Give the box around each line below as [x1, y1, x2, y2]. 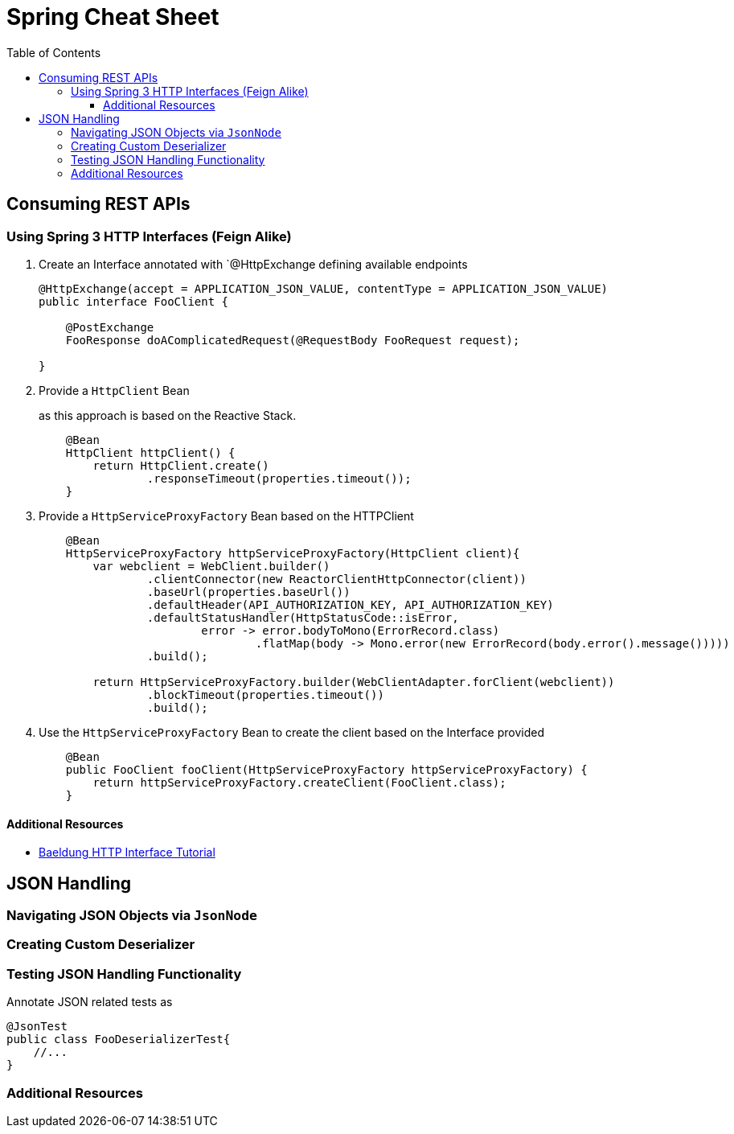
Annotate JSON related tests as [6, 995, 173, 1009]
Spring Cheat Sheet [6, 3, 219, 31]
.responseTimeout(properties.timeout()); [146, 471, 412, 485]
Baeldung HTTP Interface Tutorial [39, 845, 215, 860]
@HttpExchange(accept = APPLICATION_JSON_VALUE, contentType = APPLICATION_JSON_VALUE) [39, 281, 609, 295]
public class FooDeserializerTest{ [6, 1033, 231, 1046]
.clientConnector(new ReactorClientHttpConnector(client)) [146, 572, 527, 585]
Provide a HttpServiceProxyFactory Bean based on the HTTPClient [39, 508, 414, 523]
